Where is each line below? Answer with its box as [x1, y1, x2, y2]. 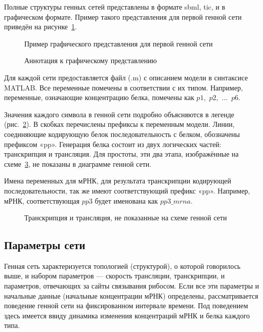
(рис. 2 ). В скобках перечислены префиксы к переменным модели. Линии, [4, 119, 235, 129]
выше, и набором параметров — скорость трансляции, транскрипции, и [4, 270, 225, 281]
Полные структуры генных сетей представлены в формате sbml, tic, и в [4, 2, 226, 12]
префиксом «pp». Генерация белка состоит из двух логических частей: [4, 138, 222, 149]
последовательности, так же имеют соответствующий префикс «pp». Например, [4, 185, 250, 196]
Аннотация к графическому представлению [24, 55, 157, 66]
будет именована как [95, 195, 158, 206]
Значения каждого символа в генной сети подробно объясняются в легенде [4, 109, 235, 119]
